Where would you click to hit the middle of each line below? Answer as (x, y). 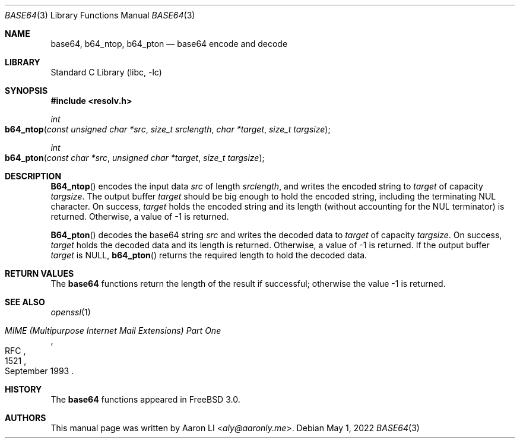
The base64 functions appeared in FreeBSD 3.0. (145, 399)
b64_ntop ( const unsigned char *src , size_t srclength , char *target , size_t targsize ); (168, 129)
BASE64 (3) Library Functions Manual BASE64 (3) (100, 15)
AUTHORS (26, 418)
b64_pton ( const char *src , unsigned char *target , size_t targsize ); (135, 158)
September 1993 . (39, 371)
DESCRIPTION (33, 176)
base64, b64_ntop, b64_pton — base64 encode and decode (169, 44)
